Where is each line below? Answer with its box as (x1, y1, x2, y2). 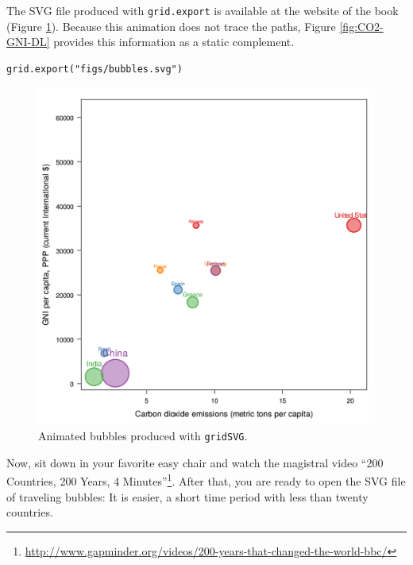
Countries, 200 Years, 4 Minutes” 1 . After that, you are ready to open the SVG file (6, 470, 406, 489)
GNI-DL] (6, 33, 50, 50)
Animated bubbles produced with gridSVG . (38, 428, 248, 444)
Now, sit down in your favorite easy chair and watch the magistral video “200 (6, 454, 384, 470)
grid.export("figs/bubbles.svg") (6, 63, 183, 75)
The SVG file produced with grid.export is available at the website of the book (6, 2, 399, 18)
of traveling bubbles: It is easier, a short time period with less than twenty (6, 488, 369, 505)
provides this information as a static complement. (53, 33, 295, 50)
